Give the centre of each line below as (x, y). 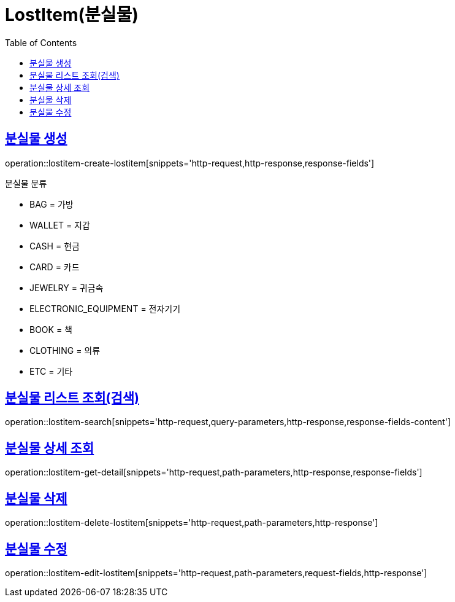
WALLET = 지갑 (60, 225)
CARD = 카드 (55, 267)
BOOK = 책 (51, 329)
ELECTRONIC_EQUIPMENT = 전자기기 (105, 308)
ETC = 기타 (51, 371)
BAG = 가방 (52, 204)
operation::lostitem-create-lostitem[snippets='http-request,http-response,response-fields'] (190, 163)
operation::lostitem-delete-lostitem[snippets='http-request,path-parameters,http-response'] (192, 523)
